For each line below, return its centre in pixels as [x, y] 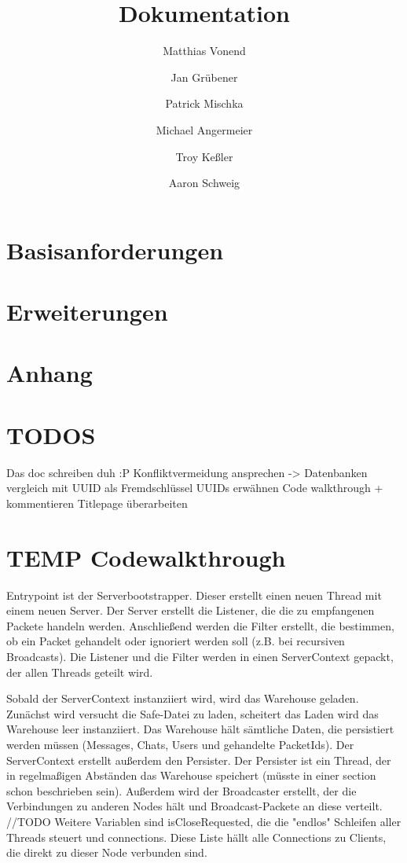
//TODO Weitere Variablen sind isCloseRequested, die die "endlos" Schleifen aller [204, 821]
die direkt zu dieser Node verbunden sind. [107, 852]
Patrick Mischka [204, 103]
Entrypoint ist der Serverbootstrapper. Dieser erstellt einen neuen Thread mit [194, 595]
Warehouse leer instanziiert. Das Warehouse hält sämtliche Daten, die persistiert [200, 729]
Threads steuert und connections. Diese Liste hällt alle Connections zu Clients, [196, 837]
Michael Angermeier [204, 129]
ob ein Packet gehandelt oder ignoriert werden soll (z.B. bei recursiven [176, 641]
